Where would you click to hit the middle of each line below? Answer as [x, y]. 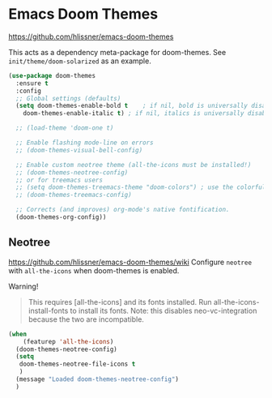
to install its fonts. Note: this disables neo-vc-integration [164, 310]
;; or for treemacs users [59, 180]
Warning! [23, 286]
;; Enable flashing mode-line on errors [85, 143]
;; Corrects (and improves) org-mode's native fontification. [123, 210]
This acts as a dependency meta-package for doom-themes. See [117, 52]
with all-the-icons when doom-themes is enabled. [94, 270]
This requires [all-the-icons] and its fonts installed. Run [120, 302]
